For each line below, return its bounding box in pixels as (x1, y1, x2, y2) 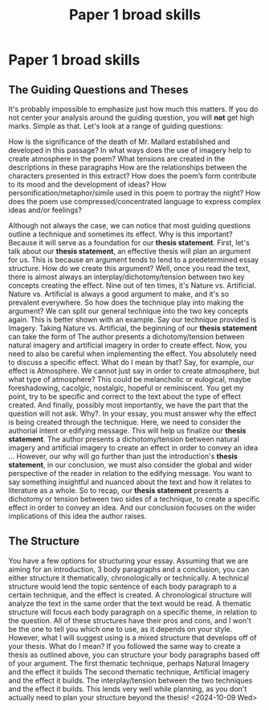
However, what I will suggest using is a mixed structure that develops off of (8, 633, 257, 642)
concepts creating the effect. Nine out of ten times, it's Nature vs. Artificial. (8, 281, 257, 290)
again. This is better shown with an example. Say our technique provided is (8, 315, 257, 324)
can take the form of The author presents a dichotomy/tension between (8, 332, 245, 341)
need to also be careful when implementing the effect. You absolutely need (8, 349, 257, 359)
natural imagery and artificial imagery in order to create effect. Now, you (8, 340, 247, 350)
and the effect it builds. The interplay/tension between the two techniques (8, 675, 253, 685)
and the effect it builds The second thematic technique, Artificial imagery (8, 667, 250, 676)
